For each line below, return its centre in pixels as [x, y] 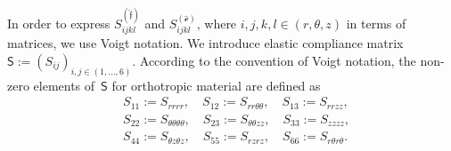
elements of [64, 85]
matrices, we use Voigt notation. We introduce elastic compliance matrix [205, 43]
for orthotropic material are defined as [216, 85]
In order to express [59, 23]
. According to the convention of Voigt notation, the [274, 60]
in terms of [376, 23]
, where [217, 23]
